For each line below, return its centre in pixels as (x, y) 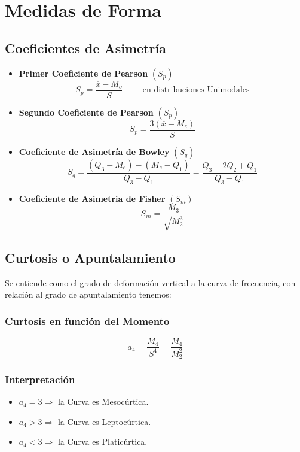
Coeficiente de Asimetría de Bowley (94, 151)
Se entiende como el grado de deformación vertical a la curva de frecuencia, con (150, 282)
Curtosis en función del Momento (87, 321)
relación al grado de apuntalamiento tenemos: (88, 294)
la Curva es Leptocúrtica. (104, 421)
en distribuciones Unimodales (196, 90)
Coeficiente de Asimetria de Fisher (92, 198)
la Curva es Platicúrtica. (102, 442)
